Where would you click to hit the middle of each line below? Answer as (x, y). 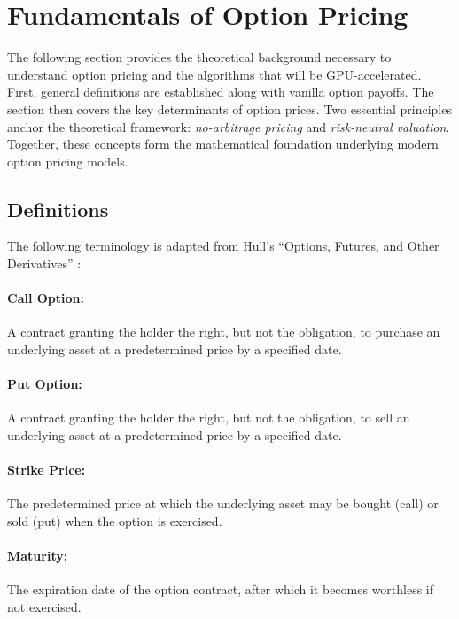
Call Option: (46, 298)
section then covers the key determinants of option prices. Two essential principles (229, 108)
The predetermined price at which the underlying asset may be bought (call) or (223, 503)
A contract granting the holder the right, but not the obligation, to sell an (209, 418)
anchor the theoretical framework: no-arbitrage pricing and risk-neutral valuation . (229, 126)
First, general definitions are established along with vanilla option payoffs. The (221, 92)
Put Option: (45, 384)
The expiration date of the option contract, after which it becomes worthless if (221, 589)
